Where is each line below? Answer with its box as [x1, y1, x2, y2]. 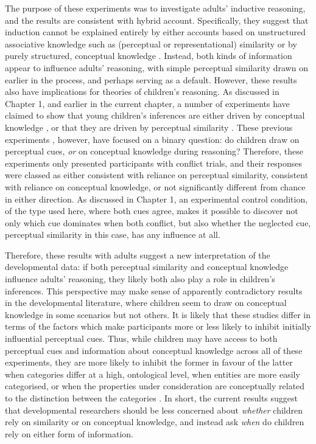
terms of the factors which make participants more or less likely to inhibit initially [5, 320, 312, 333]
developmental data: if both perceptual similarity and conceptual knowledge [5, 260, 289, 273]
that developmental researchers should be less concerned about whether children [5, 403, 303, 416]
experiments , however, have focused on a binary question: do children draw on [5, 133, 300, 145]
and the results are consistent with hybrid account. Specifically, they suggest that [5, 13, 309, 26]
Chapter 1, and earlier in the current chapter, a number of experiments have [5, 97, 290, 109]
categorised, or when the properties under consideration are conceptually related [5, 380, 305, 392]
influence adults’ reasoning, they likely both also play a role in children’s [5, 272, 275, 285]
